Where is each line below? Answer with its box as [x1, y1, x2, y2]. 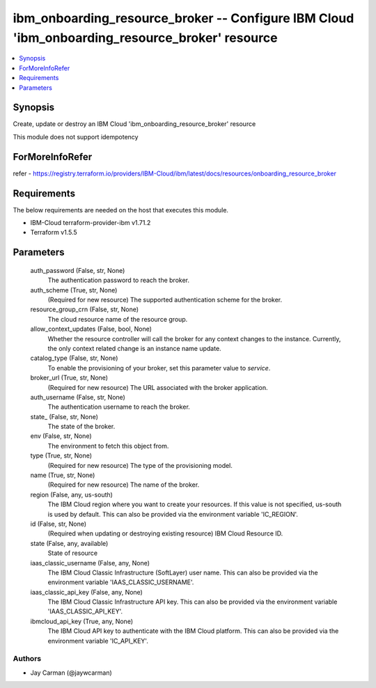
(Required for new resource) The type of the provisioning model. [47, 461, 233, 469]
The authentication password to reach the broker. [47, 276, 189, 285]
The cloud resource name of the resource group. [47, 315, 188, 323]
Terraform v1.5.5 [30, 228, 78, 237]
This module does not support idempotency [13, 132, 139, 141]
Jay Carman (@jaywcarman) [30, 669, 113, 677]
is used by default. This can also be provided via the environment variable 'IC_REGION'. [47, 510, 299, 518]
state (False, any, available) [30, 539, 109, 547]
